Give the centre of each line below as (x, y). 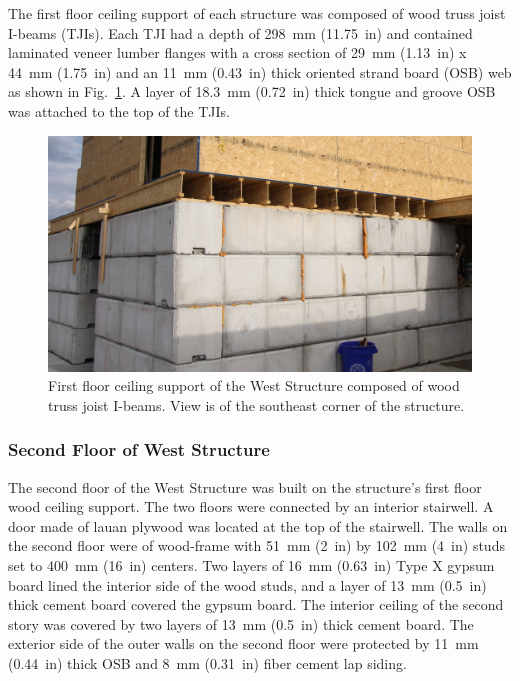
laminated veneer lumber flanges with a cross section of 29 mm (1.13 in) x (237, 52)
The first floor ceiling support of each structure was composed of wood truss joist (257, 13)
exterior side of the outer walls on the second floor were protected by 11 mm (243, 643)
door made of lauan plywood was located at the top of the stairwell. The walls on (258, 525)
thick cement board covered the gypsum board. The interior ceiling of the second (256, 604)
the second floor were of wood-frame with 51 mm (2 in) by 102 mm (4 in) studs (256, 545)
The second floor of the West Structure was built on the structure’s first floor (245, 486)
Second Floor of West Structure (139, 449)
